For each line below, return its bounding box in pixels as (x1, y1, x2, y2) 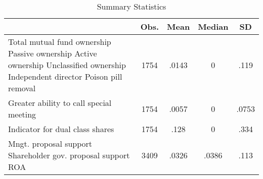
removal (8, 82, 36, 94)
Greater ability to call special (8, 97, 112, 108)
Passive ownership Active (8, 47, 97, 59)
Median (198, 21, 229, 32)
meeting (8, 108, 36, 120)
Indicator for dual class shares (8, 123, 114, 135)
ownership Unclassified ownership (8, 59, 126, 71)
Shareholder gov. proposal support (8, 149, 130, 161)
